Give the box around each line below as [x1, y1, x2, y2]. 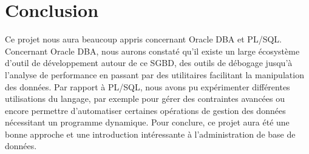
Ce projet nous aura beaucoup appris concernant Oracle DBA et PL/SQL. [5, 33, 282, 45]
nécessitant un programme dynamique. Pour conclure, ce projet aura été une [5, 116, 290, 129]
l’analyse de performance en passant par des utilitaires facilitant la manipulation [5, 68, 304, 81]
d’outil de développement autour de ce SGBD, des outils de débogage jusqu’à [5, 56, 293, 69]
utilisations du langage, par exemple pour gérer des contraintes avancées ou [5, 92, 285, 105]
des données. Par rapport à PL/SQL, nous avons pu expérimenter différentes [5, 80, 290, 93]
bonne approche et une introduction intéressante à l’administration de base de [5, 127, 296, 140]
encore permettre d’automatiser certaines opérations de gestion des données [5, 104, 286, 116]
